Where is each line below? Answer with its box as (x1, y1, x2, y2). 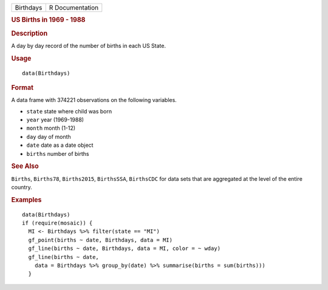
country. (11, 184, 33, 191)
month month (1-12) (26, 124, 76, 132)
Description (11, 29, 48, 38)
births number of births (26, 150, 89, 157)
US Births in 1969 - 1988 (11, 16, 86, 24)
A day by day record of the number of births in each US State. (11, 42, 166, 49)
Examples (11, 195, 42, 204)
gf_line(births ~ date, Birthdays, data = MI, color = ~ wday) (28, 245, 221, 252)
